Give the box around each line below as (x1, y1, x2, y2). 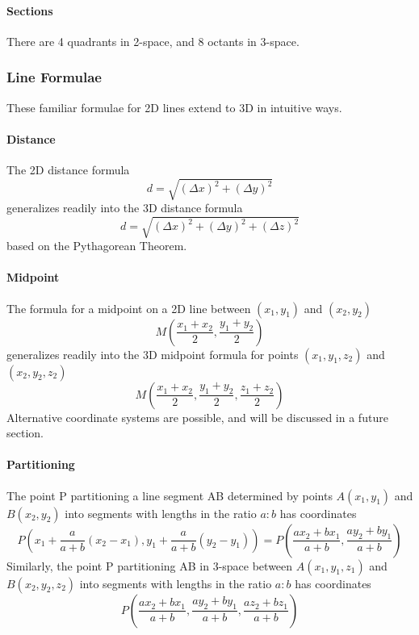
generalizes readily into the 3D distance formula (6, 199, 243, 216)
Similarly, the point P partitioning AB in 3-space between (6, 557, 293, 574)
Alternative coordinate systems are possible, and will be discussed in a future (6, 408, 388, 425)
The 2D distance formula (6, 161, 130, 178)
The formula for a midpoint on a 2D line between (6, 299, 251, 316)
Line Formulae (6, 67, 102, 87)
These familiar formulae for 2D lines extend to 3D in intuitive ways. (6, 98, 342, 115)
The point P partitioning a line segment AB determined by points (6, 487, 333, 503)
